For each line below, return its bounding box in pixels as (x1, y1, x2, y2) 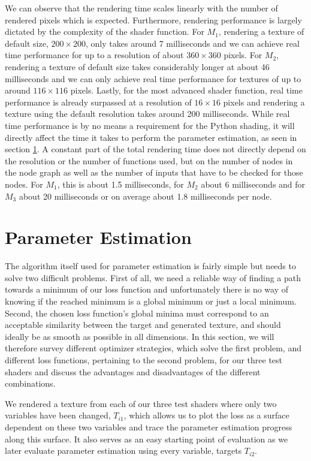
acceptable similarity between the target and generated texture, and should (5, 318, 281, 331)
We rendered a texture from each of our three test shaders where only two (5, 397, 277, 409)
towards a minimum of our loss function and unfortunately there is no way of (5, 283, 288, 296)
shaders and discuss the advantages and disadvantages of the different (5, 365, 261, 378)
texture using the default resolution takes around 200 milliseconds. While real (5, 107, 290, 120)
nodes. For (5, 177, 43, 190)
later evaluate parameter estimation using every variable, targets (5, 444, 242, 457)
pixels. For (224, 49, 262, 61)
